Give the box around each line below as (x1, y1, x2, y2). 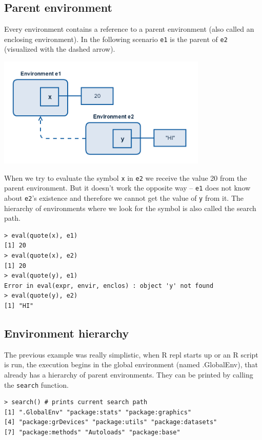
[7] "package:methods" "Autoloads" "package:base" (4, 428, 180, 436)
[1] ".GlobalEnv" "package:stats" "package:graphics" (4, 408, 192, 416)
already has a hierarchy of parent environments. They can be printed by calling (4, 369, 253, 380)
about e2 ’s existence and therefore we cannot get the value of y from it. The (4, 192, 244, 203)
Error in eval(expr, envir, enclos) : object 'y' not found (4, 282, 214, 289)
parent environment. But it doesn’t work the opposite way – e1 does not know (4, 182, 251, 193)
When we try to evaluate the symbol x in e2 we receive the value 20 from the (4, 172, 247, 183)
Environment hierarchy (4, 325, 129, 341)
